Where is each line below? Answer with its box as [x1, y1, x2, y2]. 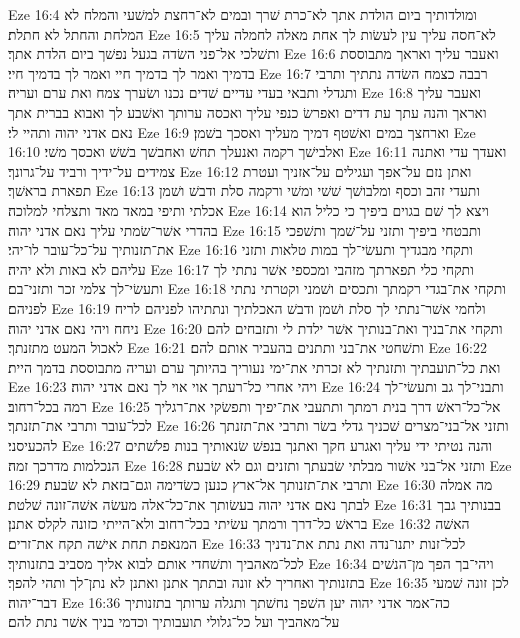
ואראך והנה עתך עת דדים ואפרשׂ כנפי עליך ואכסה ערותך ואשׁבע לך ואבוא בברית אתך [8, 101, 487, 122]
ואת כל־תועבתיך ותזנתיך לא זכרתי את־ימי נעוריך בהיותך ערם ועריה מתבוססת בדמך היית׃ [8, 356, 501, 377]
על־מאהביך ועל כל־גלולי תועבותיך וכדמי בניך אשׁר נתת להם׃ [8, 611, 340, 632]
